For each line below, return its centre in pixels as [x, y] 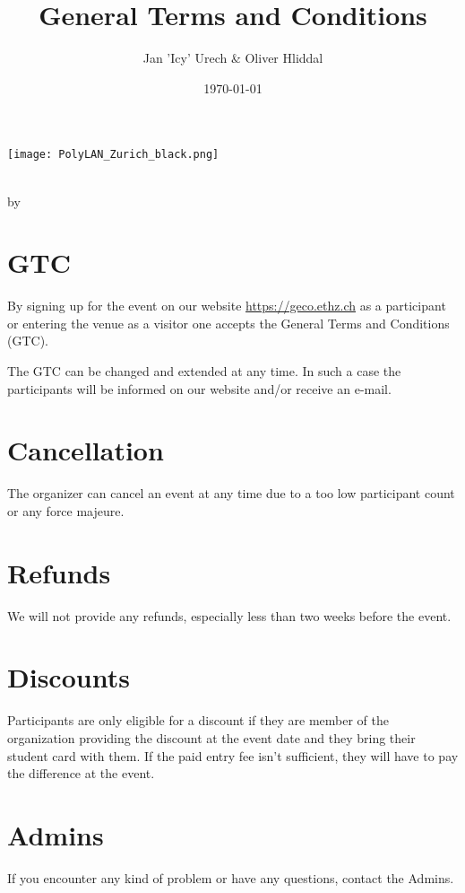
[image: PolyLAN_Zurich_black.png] [113, 155]
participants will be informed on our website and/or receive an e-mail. [199, 388]
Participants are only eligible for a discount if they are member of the [198, 720]
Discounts [69, 677]
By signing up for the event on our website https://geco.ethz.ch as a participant [227, 306]
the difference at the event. [81, 773]
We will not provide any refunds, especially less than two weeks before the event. [229, 615]
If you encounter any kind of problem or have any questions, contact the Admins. [231, 877]
